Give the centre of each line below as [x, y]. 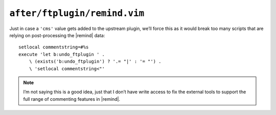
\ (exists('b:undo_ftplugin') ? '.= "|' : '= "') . [95, 62]
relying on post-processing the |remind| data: [57, 35]
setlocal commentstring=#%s [54, 47]
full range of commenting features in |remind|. [72, 99]
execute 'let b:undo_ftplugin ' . [62, 54]
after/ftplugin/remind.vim [77, 13]
